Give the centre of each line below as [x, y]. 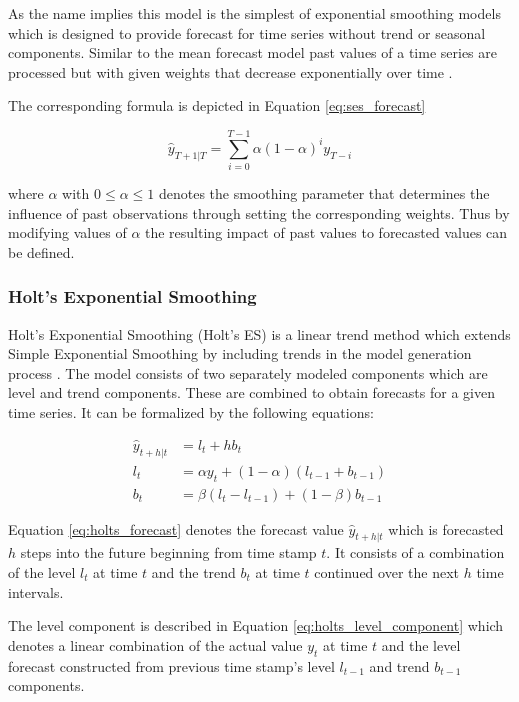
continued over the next [386, 571]
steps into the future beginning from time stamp [168, 552]
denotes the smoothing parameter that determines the [324, 193]
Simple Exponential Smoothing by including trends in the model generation [240, 353]
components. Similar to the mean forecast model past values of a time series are [252, 52]
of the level [42, 571]
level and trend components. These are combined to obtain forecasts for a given [251, 392]
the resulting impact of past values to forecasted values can [326, 232]
